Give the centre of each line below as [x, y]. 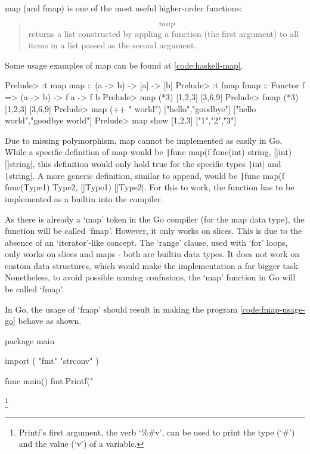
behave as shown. [50, 321]
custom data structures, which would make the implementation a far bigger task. [153, 265]
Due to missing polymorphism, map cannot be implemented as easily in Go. [144, 140]
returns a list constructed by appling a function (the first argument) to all [164, 33]
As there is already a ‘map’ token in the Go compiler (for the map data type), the [155, 219]
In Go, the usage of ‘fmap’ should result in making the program [121, 309]
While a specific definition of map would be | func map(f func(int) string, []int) [148, 152]
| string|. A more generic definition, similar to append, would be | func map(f [145, 175]
